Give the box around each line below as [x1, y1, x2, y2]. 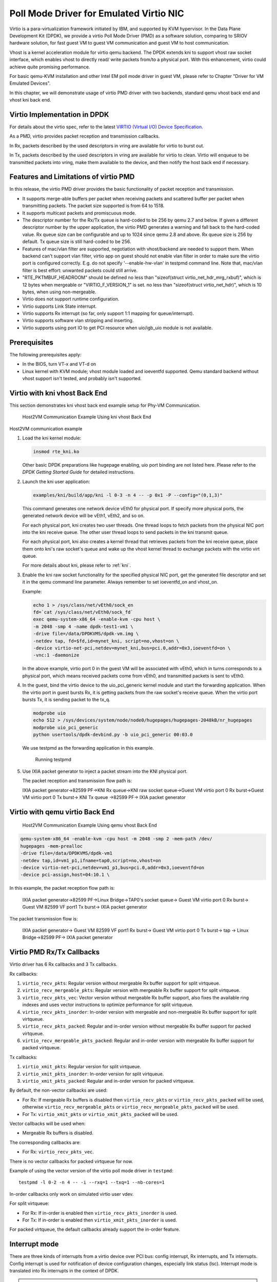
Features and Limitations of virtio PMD [9, 172, 135, 182]
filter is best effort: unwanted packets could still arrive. [22, 267, 138, 273]
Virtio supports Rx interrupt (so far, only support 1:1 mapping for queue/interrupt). [22, 310, 194, 316]
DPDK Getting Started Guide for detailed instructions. [22, 469, 135, 475]
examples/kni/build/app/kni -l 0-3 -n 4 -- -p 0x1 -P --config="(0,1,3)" [33, 492, 223, 498]
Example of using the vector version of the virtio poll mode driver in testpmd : [9, 1167, 174, 1174]
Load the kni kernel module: [22, 435, 82, 441]
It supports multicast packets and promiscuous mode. [22, 210, 136, 216]
